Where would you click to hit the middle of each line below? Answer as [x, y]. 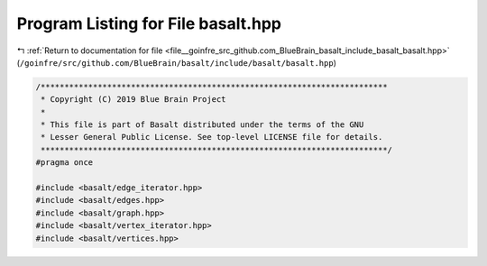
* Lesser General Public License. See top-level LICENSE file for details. [212, 137]
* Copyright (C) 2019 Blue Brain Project [133, 100]
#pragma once [64, 163]
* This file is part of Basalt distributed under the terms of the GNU [202, 125]
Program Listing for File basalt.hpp [149, 23]
